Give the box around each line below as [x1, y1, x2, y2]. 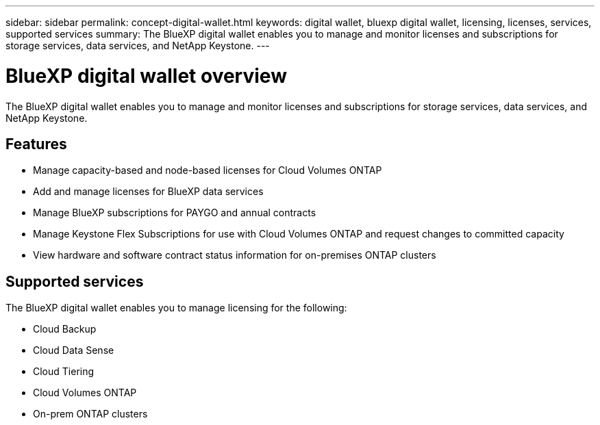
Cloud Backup [33, 323, 97, 335]
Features [5, 135, 67, 153]
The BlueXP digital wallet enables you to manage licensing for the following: [5, 302, 347, 314]
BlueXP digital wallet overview [5, 64, 287, 88]
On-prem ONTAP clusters [33, 408, 148, 420]
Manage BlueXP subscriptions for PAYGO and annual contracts [33, 207, 316, 219]
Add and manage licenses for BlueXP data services [33, 185, 264, 198]
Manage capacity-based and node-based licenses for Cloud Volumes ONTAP [33, 164, 382, 177]
